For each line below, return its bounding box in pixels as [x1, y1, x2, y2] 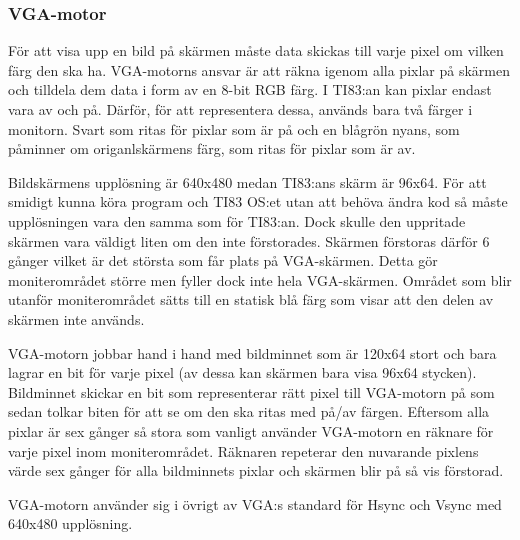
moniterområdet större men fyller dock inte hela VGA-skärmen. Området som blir [8, 269, 512, 290]
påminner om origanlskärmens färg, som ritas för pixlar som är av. [8, 138, 416, 159]
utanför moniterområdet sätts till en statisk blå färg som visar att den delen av [8, 289, 494, 310]
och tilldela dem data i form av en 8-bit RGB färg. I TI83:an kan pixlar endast [8, 79, 492, 100]
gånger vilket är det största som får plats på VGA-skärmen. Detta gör [8, 250, 438, 271]
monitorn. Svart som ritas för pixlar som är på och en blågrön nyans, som [8, 118, 460, 139]
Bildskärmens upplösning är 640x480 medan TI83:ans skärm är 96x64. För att [8, 171, 487, 192]
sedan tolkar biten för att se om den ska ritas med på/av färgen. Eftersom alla [8, 401, 490, 422]
